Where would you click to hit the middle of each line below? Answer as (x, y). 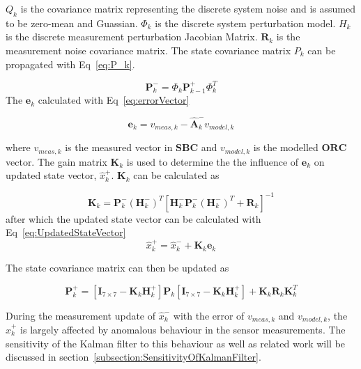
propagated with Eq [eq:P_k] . (70, 64)
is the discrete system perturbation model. (245, 23)
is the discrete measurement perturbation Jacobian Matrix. (132, 37)
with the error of (209, 315)
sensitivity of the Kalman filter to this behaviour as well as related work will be (176, 343)
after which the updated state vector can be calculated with (133, 218)
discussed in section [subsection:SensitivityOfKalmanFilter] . (133, 357)
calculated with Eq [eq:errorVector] (114, 100)
